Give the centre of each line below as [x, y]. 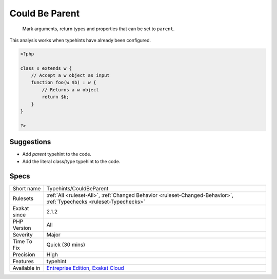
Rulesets [23, 198]
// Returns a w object [71, 89]
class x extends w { [46, 68]
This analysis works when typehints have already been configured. [80, 40]
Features [23, 261]
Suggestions [30, 142]
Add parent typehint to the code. [57, 154]
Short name [27, 188]
